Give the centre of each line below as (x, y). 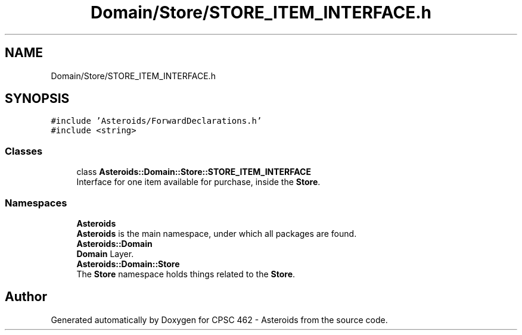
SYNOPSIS (37, 99)
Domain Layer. (105, 253)
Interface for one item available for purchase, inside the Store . (198, 182)
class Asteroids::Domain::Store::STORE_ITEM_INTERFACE (194, 172)
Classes (24, 151)
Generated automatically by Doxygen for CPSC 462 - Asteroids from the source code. (219, 320)
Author (26, 297)
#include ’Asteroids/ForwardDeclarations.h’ (156, 121)
